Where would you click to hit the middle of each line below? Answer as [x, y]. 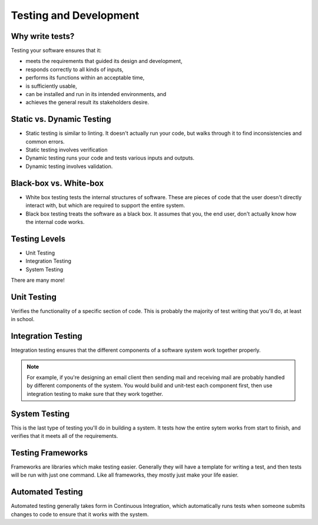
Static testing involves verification [67, 150]
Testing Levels [38, 239]
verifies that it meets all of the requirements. [64, 436]
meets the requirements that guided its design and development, [104, 61]
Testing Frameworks [49, 453]
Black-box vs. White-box [57, 183]
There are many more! [38, 280]
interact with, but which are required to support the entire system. [105, 206]
